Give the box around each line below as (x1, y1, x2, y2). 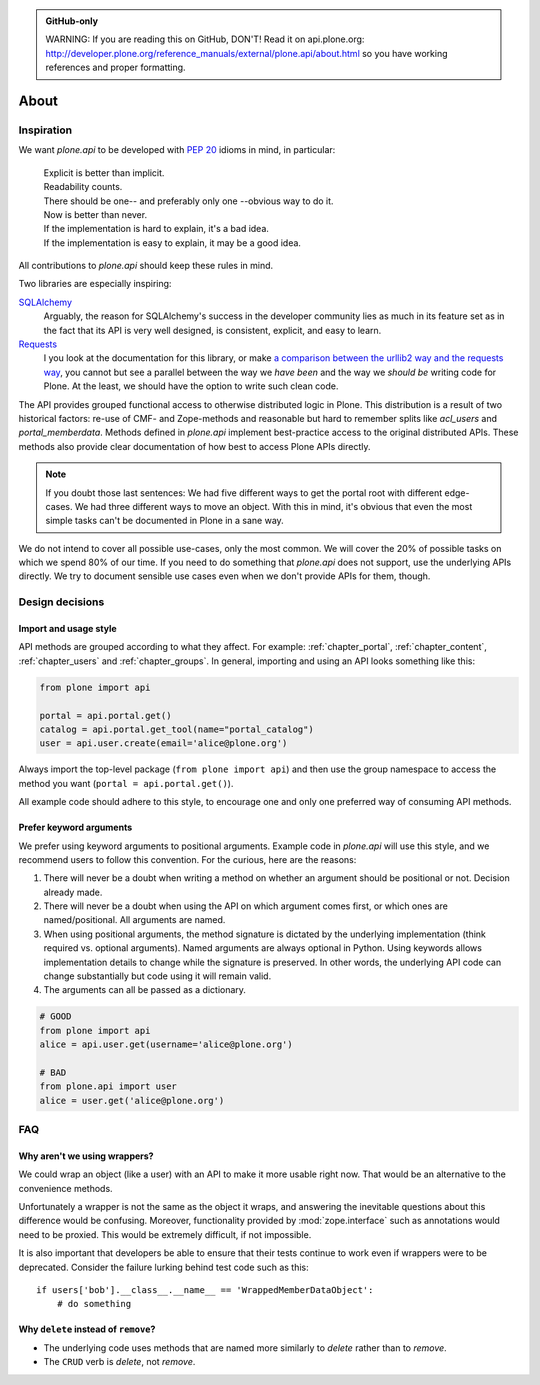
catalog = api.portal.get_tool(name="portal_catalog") (39, 723, 314, 735)
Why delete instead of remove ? (18, 1323, 156, 1335)
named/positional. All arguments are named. (43, 914, 226, 926)
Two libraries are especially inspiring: (18, 278, 172, 290)
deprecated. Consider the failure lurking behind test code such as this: (18, 1261, 309, 1273)
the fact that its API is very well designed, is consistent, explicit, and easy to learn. (43, 324, 382, 336)
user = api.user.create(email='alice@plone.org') (39, 738, 288, 749)
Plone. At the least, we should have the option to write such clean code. (43, 380, 339, 392)
